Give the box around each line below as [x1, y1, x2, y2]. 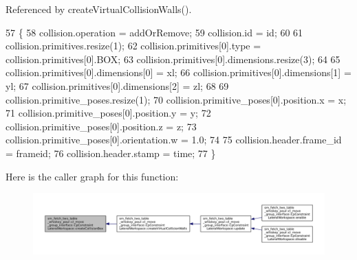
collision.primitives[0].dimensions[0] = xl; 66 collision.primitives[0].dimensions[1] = [6, 65, 351, 80]
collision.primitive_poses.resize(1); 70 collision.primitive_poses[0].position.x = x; [6, 92, 347, 106]
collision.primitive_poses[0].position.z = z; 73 [6, 119, 197, 133]
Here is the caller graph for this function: [6, 169, 179, 183]
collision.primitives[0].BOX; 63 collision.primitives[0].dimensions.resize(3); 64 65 [6, 51, 340, 66]
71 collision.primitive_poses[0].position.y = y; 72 [6, 106, 211, 120]
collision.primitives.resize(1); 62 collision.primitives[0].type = [6, 38, 261, 53]
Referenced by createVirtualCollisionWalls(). [6, 2, 192, 16]
